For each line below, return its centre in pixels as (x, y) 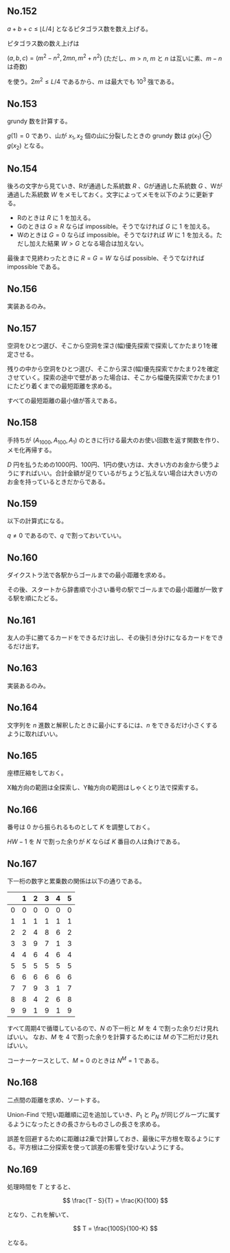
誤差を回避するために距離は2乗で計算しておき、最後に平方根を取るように (111, 1139)
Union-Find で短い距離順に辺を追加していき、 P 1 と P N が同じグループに (108, 1115)
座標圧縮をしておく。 (37, 773)
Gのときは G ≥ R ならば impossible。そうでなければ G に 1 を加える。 (115, 227)
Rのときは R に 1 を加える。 (56, 218)
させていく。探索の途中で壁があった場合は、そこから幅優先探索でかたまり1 (114, 377)
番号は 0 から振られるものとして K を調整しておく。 (80, 827)
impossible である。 (35, 267)
